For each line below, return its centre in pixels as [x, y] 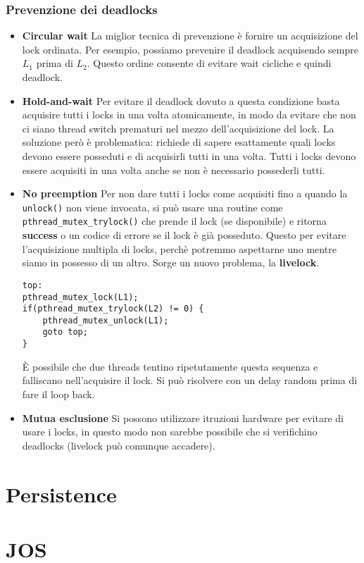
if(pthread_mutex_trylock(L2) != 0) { [113, 309]
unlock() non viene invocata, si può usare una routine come [152, 207]
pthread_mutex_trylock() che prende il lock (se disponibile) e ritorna [174, 221]
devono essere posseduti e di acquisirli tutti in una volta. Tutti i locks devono [189, 155]
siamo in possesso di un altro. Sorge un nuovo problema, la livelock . [171, 262]
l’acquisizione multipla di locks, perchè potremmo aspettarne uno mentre [179, 248]
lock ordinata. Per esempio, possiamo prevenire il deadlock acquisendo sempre [190, 49]
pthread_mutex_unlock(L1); [106, 320]
